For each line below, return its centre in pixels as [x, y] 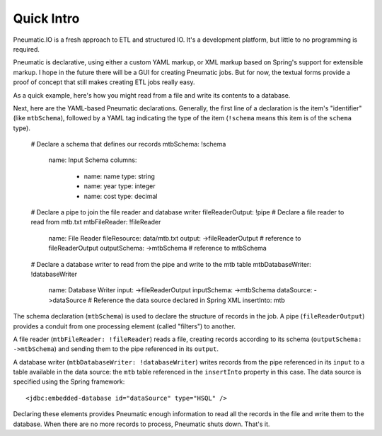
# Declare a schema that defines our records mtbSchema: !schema [128, 144]
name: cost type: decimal [121, 196]
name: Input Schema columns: [93, 160]
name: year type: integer [120, 186]
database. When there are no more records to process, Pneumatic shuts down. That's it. [141, 424]
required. [27, 49]
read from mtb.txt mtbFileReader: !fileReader [96, 222]
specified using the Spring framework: [69, 381]
